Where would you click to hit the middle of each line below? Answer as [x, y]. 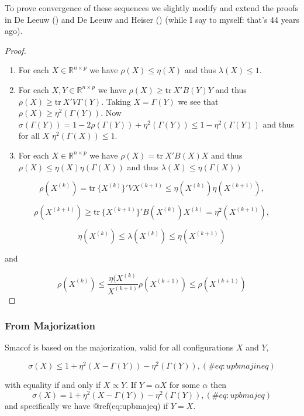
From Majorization [50, 326]
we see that [198, 101]
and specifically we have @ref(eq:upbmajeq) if [87, 405]
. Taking [116, 101]
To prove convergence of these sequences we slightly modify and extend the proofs [152, 8]
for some [184, 384]
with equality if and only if [53, 384]
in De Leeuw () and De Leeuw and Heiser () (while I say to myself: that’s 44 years [152, 19]
